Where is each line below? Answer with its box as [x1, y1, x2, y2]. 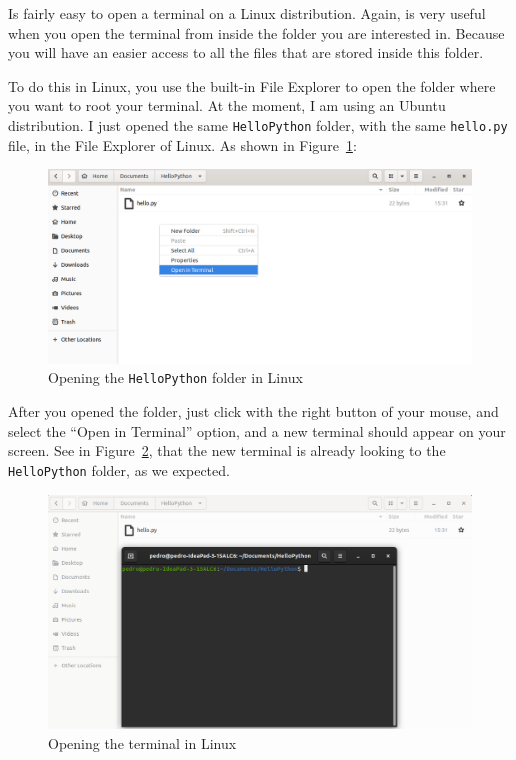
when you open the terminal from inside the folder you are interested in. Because [8, 22, 505, 43]
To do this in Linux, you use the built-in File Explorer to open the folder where [8, 75, 496, 96]
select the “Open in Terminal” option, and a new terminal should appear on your [8, 420, 506, 441]
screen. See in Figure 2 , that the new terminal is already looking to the [8, 440, 446, 461]
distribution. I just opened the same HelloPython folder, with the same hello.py [8, 114, 508, 135]
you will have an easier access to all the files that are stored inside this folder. [8, 42, 484, 63]
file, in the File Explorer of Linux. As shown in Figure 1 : [8, 134, 357, 155]
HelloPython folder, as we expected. [8, 459, 230, 480]
